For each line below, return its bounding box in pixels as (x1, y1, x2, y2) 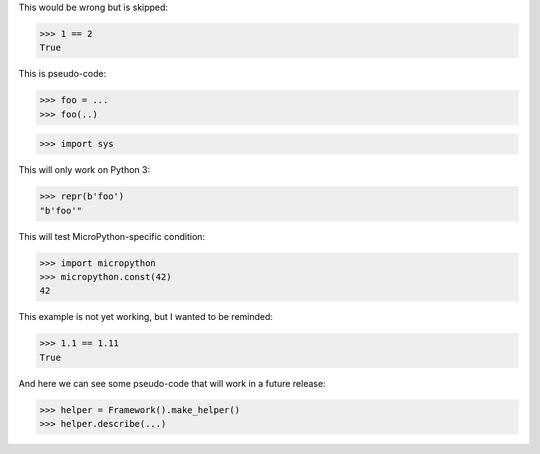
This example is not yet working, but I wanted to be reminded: (18, 311, 274, 323)
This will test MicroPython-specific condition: (18, 230, 205, 242)
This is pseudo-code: (18, 68, 107, 80)
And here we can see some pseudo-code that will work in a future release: (18, 377, 326, 389)
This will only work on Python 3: (18, 164, 150, 176)
